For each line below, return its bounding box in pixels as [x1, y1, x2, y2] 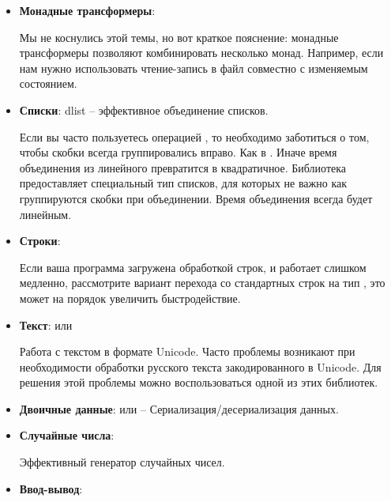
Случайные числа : [19, 427, 115, 443]
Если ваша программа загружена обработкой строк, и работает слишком [19, 259, 367, 275]
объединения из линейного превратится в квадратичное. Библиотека [19, 159, 347, 176]
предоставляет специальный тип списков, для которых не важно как [19, 175, 348, 191]
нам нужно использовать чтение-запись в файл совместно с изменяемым [19, 59, 368, 76]
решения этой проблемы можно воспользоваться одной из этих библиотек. [19, 374, 378, 391]
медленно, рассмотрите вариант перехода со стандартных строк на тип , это [19, 274, 385, 291]
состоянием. [19, 75, 77, 92]
